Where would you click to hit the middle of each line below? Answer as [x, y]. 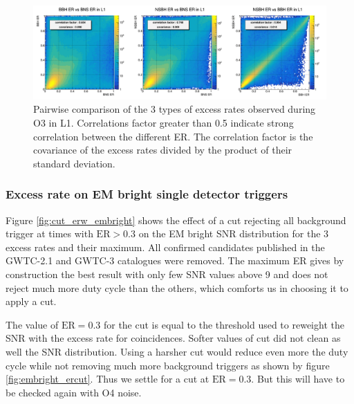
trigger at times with [49, 233]
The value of [32, 324]
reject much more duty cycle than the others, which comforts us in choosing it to [177, 287]
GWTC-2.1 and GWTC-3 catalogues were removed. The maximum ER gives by [175, 260]
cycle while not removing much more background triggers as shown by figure [168, 365]
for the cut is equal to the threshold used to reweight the [224, 324]
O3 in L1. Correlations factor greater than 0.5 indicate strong [164, 122]
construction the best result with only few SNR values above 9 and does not [167, 274]
